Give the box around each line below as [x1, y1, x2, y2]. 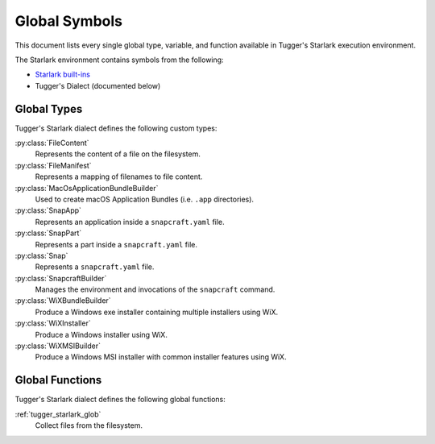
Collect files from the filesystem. [35, 421, 143, 430]
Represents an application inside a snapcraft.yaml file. [35, 217, 225, 226]
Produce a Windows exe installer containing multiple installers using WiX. [35, 307, 278, 317]
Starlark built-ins [35, 69, 90, 80]
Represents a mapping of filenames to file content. [35, 172, 203, 181]
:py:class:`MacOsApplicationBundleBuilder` [14, 183, 159, 193]
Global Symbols [14, 12, 123, 30]
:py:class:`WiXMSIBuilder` [14, 341, 101, 351]
